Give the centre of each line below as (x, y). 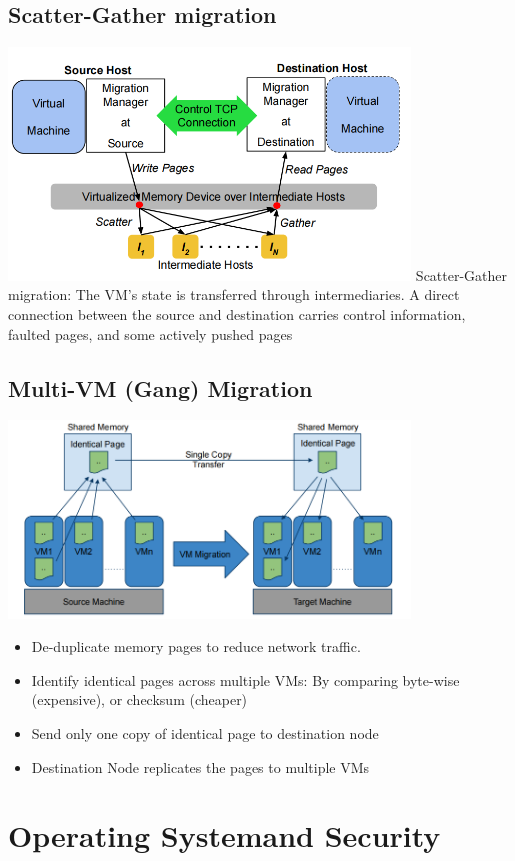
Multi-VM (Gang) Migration (160, 387)
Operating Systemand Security (224, 835)
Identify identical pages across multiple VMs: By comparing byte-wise (245, 679)
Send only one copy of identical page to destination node (205, 732)
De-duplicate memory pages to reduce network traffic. (196, 646)
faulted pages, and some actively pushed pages (150, 333)
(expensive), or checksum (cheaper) (139, 699)
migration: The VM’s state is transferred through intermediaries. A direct (234, 294)
